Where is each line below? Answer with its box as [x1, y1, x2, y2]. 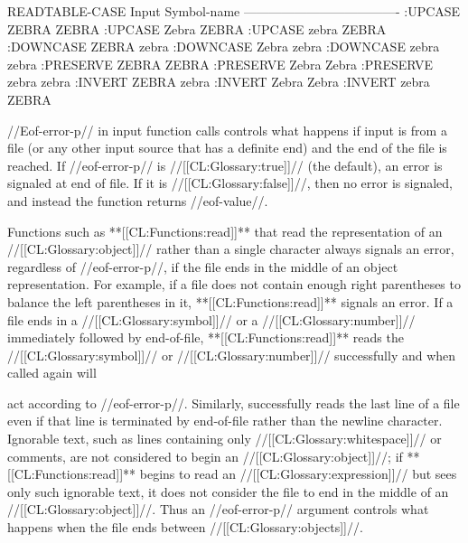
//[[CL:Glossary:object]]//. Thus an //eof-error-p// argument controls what [7, 500, 429, 519]
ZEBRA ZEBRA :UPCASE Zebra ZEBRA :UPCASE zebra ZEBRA [7, 19, 387, 38]
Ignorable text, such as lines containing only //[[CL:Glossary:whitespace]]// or [7, 429, 442, 448]
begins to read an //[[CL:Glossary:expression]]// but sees [139, 464, 457, 483]
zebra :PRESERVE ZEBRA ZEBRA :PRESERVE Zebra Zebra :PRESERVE [7, 54, 434, 73]
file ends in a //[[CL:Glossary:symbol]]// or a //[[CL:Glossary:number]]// [7, 310, 416, 329]
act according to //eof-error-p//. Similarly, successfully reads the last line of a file [7, 393, 460, 412]
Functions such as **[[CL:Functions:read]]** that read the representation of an [7, 221, 443, 240]
